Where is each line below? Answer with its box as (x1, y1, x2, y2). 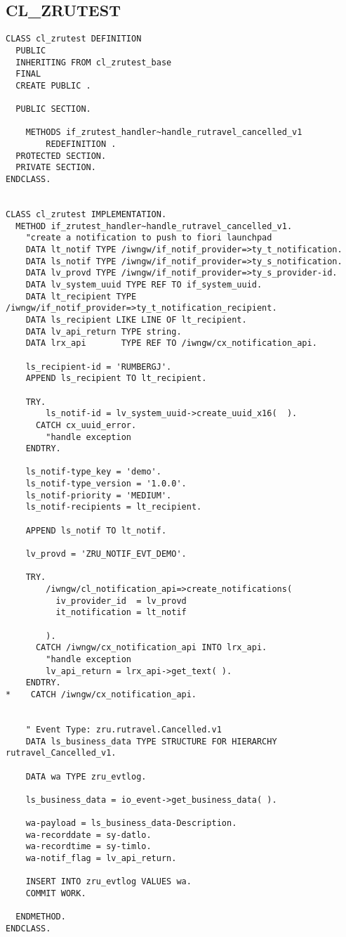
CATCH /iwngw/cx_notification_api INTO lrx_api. (35, 642, 267, 653)
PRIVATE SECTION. (15, 162, 96, 173)
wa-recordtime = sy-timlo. (25, 841, 152, 852)
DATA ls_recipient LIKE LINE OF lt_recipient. (25, 314, 247, 325)
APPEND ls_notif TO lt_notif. (25, 525, 167, 536)
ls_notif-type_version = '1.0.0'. (25, 479, 187, 489)
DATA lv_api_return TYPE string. (25, 326, 182, 337)
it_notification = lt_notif (55, 607, 187, 618)
